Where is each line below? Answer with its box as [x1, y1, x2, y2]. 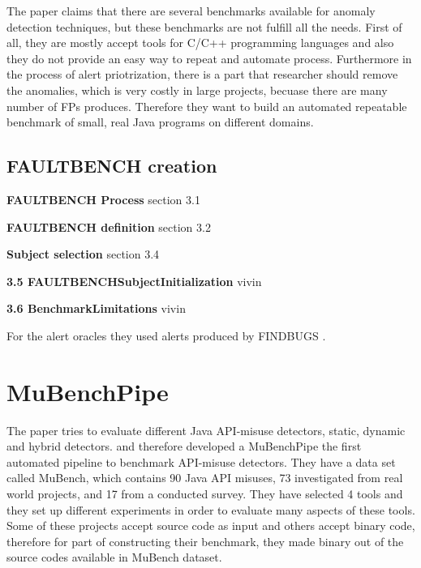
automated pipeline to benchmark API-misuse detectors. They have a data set [6, 453, 396, 470]
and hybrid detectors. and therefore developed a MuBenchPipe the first [6, 438, 362, 455]
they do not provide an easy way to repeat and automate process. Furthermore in [6, 49, 412, 66]
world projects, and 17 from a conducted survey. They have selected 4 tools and [6, 485, 403, 502]
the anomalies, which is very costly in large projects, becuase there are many [6, 81, 388, 98]
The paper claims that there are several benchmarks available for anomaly [6, 2, 376, 19]
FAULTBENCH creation [6, 153, 217, 178]
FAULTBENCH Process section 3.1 [6, 190, 200, 207]
